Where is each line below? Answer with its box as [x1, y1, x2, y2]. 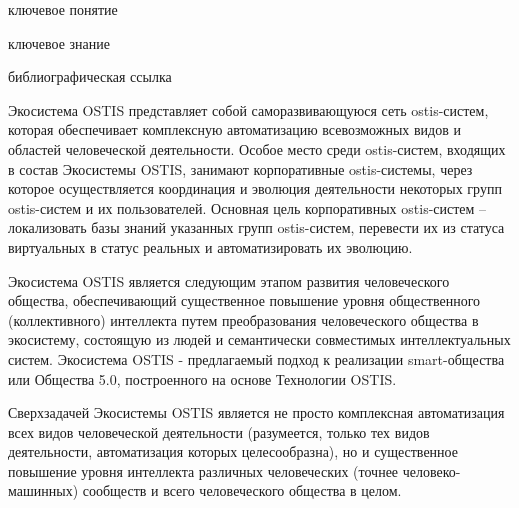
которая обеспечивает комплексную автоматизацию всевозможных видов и [8, 119, 461, 140]
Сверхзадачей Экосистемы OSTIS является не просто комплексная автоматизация [8, 402, 505, 423]
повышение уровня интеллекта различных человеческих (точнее [8, 460, 399, 481]
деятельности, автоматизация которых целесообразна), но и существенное [8, 441, 458, 462]
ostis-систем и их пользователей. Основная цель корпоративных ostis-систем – [8, 197, 487, 218]
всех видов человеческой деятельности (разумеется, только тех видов [8, 421, 430, 442]
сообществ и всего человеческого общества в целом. [82, 480, 402, 501]
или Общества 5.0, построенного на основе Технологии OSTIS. [8, 368, 397, 389]
